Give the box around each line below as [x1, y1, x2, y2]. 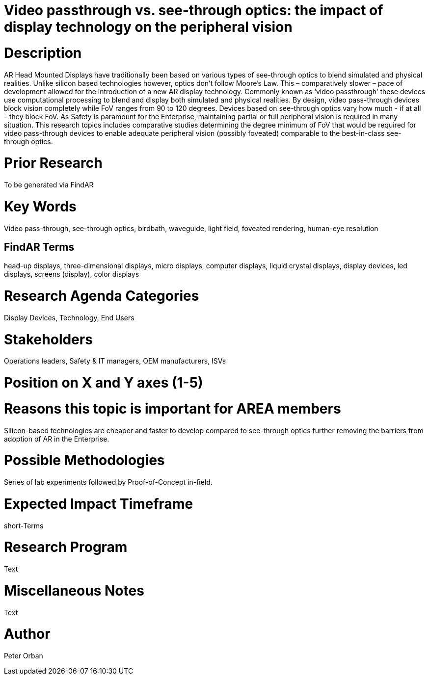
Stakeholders [4, 331, 93, 348]
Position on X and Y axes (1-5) [4, 374, 203, 392]
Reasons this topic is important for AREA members [4, 400, 341, 417]
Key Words [4, 198, 77, 215]
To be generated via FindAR [4, 181, 94, 189]
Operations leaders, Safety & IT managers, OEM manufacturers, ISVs [4, 357, 226, 366]
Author [4, 626, 51, 643]
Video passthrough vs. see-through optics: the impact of [4, 2, 383, 19]
